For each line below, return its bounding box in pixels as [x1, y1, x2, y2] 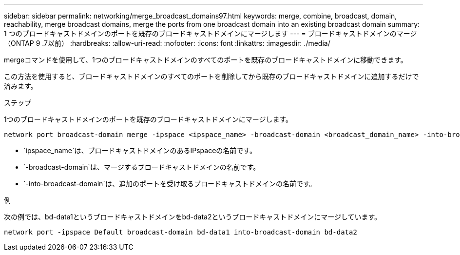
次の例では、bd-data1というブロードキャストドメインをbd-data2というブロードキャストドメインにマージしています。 [4, 213, 382, 221]
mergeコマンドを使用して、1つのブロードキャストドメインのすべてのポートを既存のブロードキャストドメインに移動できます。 [4, 56, 407, 64]
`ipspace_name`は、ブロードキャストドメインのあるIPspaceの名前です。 [23, 146, 256, 155]
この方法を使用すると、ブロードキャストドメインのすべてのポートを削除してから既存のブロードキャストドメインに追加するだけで [4, 72, 419, 80]
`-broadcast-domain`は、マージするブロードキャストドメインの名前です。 [23, 163, 260, 171]
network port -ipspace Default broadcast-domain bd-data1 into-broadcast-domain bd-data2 [4, 228, 357, 236]
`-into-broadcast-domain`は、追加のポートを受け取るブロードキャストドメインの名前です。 [23, 179, 316, 188]
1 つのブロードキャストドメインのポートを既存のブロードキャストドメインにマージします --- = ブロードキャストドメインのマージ [4, 29, 417, 38]
